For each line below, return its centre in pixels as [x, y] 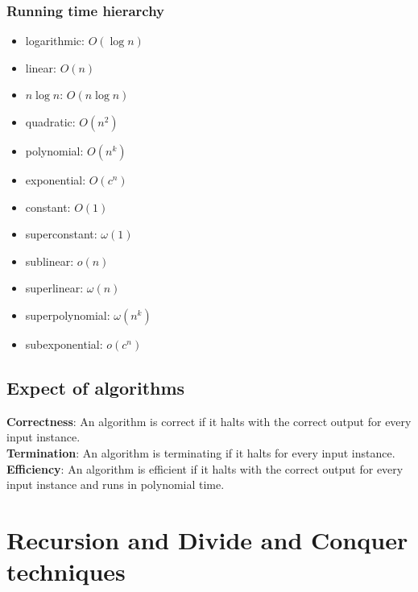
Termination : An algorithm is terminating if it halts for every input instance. [201, 452]
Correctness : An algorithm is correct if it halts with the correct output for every [209, 421]
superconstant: [61, 234]
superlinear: [54, 288]
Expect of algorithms [96, 387]
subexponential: [64, 344]
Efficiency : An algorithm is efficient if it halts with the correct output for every [205, 468]
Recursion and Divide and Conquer [207, 539]
